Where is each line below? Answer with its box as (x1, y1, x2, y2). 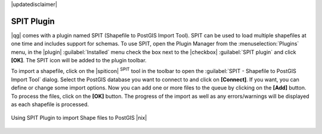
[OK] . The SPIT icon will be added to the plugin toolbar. (11, 57, 147, 64)
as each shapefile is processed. (11, 101, 89, 108)
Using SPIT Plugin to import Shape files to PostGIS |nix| (11, 114, 147, 122)
